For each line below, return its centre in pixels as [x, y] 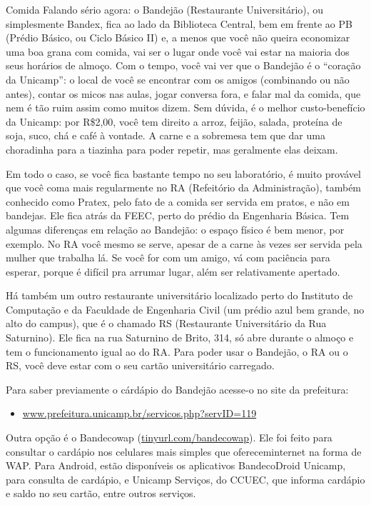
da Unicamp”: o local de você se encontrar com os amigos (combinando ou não [178, 79]
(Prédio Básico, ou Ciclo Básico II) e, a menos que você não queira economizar [178, 37]
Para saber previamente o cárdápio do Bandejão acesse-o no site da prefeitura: [177, 389]
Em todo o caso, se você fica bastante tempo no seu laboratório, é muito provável [183, 173]
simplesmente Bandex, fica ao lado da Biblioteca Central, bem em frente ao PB [179, 23]
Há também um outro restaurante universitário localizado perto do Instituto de [179, 295]
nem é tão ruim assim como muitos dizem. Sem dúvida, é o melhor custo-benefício [185, 107]
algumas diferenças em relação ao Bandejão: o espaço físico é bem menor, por [175, 229]
